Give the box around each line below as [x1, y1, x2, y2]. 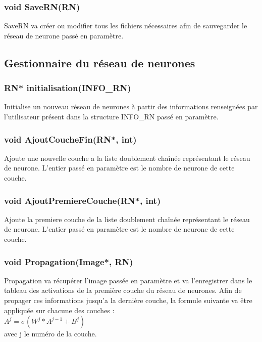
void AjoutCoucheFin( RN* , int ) [4, 133, 137, 145]
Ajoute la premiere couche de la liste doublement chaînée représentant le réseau [4, 213, 250, 224]
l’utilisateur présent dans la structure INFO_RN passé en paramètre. [4, 111, 219, 121]
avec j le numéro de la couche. [4, 328, 97, 339]
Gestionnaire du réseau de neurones [4, 55, 195, 70]
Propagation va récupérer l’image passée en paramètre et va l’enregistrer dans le [4, 275, 252, 285]
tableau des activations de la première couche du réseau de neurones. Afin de [4, 285, 242, 295]
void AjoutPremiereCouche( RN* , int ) [4, 194, 161, 206]
